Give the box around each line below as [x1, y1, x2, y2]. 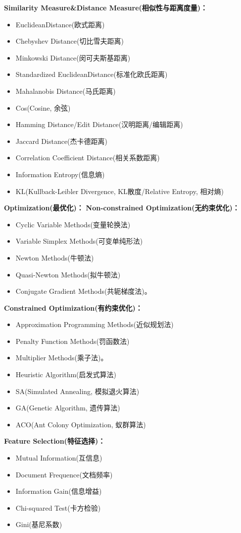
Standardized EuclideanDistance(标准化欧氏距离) [15, 69, 168, 79]
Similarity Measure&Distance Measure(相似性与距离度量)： [4, 2, 208, 12]
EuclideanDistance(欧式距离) [15, 19, 105, 29]
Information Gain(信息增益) [15, 486, 102, 496]
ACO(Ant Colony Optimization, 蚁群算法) [15, 419, 146, 429]
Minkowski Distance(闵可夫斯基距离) [15, 52, 131, 63]
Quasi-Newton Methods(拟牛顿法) [15, 269, 121, 279]
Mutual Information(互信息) [15, 453, 102, 463]
